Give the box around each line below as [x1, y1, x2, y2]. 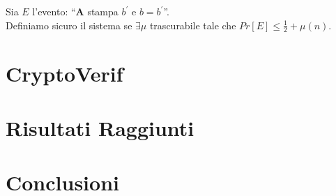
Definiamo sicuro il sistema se [6, 17, 132, 32]
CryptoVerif [6, 59, 123, 87]
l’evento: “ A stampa [32, 4, 119, 18]
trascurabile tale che [149, 17, 236, 32]
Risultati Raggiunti [6, 113, 194, 142]
